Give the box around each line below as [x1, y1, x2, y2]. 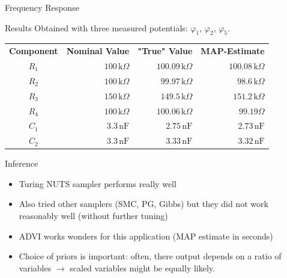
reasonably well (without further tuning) [19, 209, 168, 222]
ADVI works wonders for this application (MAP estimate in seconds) [19, 229, 273, 242]
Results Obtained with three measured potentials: [5, 21, 188, 34]
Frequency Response [5, 1, 79, 13]
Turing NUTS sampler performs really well [19, 177, 177, 190]
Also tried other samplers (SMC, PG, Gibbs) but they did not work [19, 197, 268, 210]
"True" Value [137, 45, 193, 57]
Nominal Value [66, 45, 130, 57]
